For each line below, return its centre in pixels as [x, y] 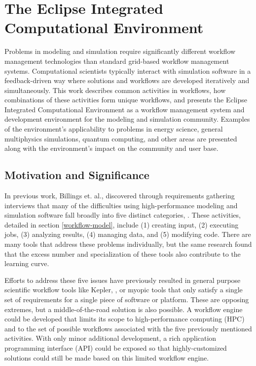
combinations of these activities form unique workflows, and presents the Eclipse [126, 100]
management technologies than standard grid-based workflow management [117, 61]
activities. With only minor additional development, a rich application [110, 338]
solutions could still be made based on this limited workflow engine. [107, 357]
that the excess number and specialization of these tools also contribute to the [123, 253]
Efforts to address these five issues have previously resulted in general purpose [123, 280]
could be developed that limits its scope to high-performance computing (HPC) [125, 319]
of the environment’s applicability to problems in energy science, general [114, 129]
